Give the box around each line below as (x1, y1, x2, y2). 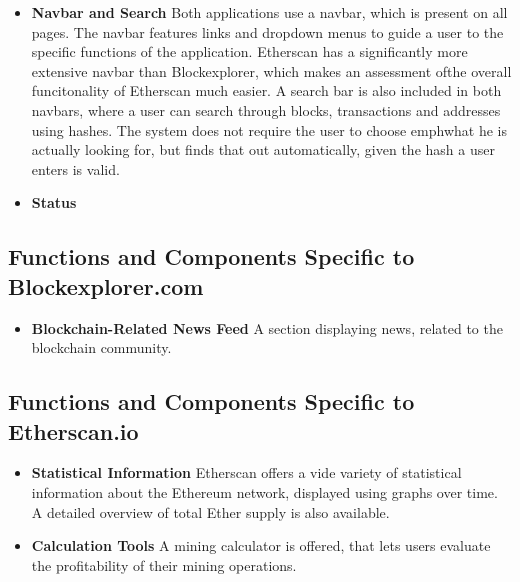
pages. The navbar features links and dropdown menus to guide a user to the (31, 21, 504, 42)
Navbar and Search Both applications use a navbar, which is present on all (31, 2, 508, 22)
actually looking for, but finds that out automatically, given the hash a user (31, 139, 495, 160)
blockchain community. (31, 337, 172, 358)
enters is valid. (31, 158, 120, 179)
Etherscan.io (8, 415, 139, 446)
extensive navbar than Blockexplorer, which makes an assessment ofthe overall (31, 60, 512, 81)
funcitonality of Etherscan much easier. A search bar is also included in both (31, 80, 502, 101)
